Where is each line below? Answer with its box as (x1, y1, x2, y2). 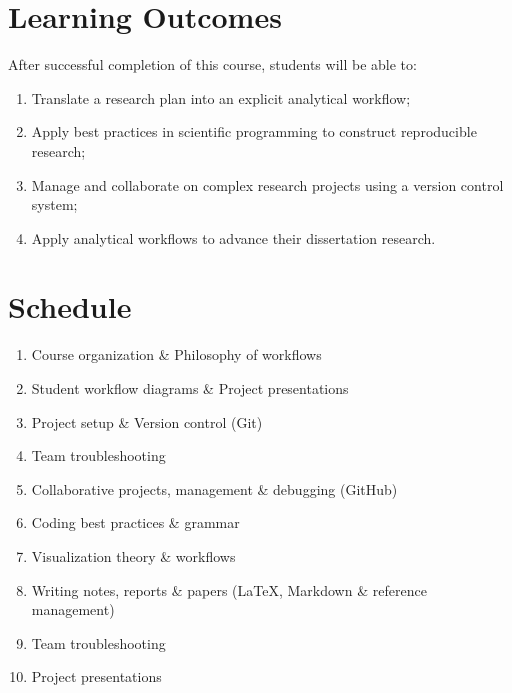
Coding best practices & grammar (31, 512, 240, 533)
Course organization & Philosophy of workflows (31, 344, 322, 365)
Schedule (8, 286, 132, 327)
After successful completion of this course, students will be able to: (8, 54, 417, 75)
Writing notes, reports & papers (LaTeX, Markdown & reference (31, 579, 427, 600)
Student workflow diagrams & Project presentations (31, 378, 349, 398)
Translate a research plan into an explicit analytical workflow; (31, 87, 411, 108)
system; (31, 194, 78, 215)
